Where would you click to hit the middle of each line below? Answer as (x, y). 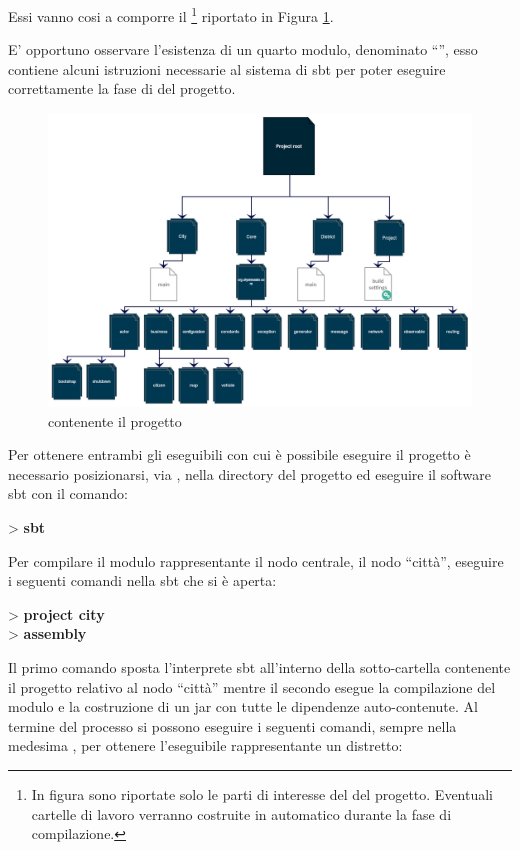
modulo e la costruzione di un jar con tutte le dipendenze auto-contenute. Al (243, 706)
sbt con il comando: (68, 493)
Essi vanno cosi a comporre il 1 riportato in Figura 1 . (171, 14)
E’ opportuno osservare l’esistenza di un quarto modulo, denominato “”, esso (243, 49)
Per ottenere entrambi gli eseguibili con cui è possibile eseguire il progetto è (239, 454)
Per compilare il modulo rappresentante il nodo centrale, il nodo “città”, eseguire (256, 560)
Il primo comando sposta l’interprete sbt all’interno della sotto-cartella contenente (259, 666)
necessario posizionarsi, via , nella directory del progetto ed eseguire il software (249, 473)
